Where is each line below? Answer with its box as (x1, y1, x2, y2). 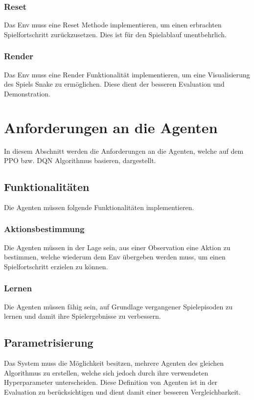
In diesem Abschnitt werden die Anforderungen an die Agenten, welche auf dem (4, 145, 244, 156)
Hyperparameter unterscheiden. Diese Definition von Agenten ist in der (4, 377, 217, 387)
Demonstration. (4, 88, 50, 98)
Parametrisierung (4, 335, 93, 350)
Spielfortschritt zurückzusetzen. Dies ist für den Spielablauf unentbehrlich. (4, 29, 227, 39)
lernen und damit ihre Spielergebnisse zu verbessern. (4, 311, 161, 321)
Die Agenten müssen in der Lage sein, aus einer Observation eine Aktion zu (4, 242, 231, 252)
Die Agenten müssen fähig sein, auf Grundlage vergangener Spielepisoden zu (4, 301, 233, 311)
